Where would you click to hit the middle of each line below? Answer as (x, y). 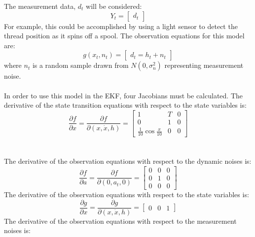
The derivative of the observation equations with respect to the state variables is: (127, 194)
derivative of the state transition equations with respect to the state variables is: (125, 105)
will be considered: (114, 6)
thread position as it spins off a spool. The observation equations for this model (124, 36)
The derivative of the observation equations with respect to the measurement (120, 221)
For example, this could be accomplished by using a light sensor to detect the (121, 26)
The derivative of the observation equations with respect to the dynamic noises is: (128, 161)
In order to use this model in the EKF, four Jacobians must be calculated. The (124, 95)
